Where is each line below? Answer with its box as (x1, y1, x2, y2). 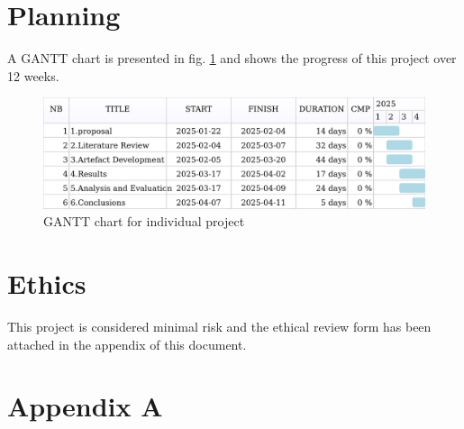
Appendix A (7, 388, 163, 424)
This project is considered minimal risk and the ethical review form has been (7, 317, 432, 336)
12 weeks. (7, 66, 59, 85)
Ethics (7, 265, 86, 302)
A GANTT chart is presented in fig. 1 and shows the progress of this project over (7, 49, 457, 68)
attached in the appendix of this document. (7, 334, 247, 353)
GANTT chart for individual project (43, 212, 245, 231)
